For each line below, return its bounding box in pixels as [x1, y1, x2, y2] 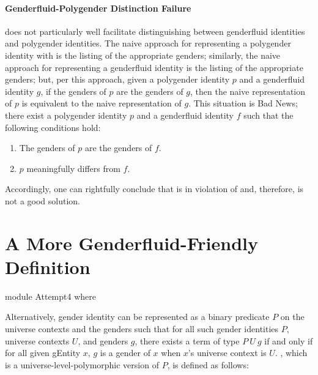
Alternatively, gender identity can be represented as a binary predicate [5, 310, 270, 323]
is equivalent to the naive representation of [21, 97, 182, 110]
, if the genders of [40, 84, 106, 97]
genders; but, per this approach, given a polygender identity [5, 73, 230, 86]
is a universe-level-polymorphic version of [5, 358, 159, 371]
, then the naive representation [190, 84, 306, 97]
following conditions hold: [5, 121, 101, 133]
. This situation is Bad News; [188, 97, 298, 110]
